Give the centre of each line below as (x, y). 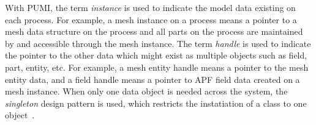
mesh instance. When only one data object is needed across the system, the (146, 91)
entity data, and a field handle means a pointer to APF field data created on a (152, 79)
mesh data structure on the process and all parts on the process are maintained (154, 31)
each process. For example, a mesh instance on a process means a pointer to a (151, 19)
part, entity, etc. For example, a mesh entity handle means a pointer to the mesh (157, 67)
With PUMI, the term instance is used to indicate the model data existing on (150, 7)
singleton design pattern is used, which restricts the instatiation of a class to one (156, 103)
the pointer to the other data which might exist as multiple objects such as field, (156, 55)
